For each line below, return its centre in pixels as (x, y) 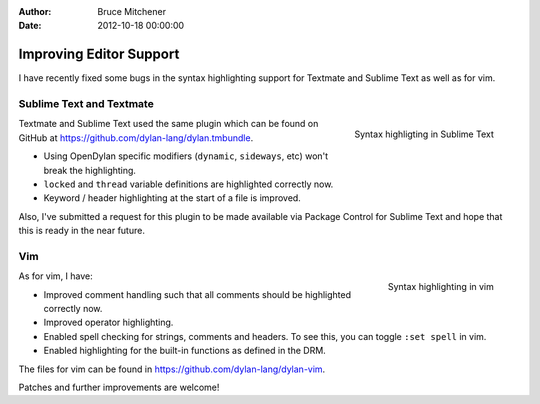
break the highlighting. (90, 170)
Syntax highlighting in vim (440, 287)
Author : (35, 11)
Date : (30, 26)
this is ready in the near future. (81, 231)
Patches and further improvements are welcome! (119, 387)
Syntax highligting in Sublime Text (424, 134)
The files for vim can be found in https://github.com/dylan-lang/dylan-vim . (172, 369)
